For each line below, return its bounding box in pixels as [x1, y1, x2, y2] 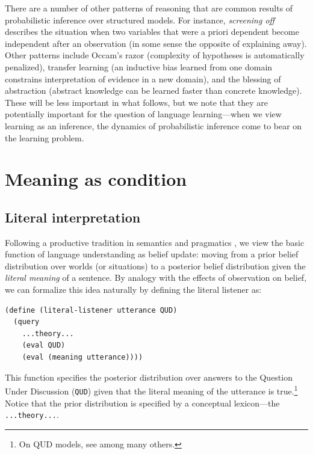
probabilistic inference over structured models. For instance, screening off [5, 13, 275, 26]
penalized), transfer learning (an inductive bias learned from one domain [5, 60, 273, 73]
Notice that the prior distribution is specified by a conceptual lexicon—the [5, 396, 280, 409]
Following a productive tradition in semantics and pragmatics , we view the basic [5, 236, 305, 248]
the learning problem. [5, 131, 84, 144]
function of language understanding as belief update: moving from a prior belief [5, 248, 299, 260]
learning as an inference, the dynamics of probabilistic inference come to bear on [5, 119, 302, 132]
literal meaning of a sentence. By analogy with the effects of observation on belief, [5, 271, 307, 284]
